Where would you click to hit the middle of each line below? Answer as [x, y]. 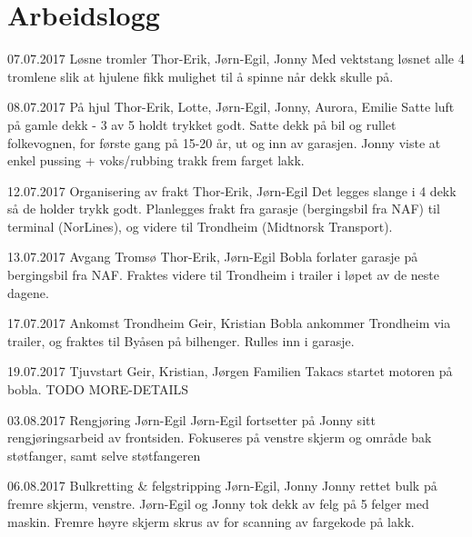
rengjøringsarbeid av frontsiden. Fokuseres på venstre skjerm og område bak [220, 438]
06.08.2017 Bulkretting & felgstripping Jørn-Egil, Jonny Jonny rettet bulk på [222, 486]
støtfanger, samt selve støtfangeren [104, 455]
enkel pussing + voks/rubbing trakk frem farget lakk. [156, 160]
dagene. [28, 292]
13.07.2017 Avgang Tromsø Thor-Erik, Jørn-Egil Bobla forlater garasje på [213, 257]
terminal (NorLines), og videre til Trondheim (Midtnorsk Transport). [200, 226]
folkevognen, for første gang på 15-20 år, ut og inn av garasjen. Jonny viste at [224, 142]
